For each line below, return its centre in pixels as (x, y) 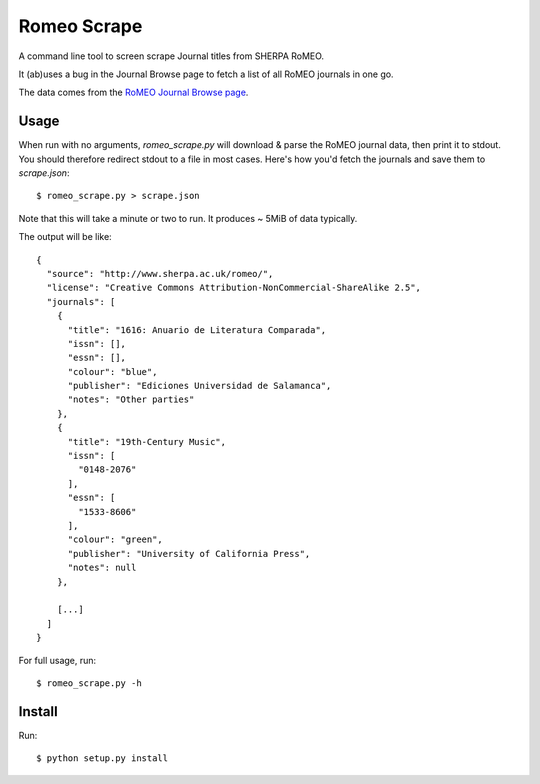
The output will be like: (65, 237)
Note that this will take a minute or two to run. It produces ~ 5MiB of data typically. (188, 218)
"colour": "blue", (112, 371)
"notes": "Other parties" (131, 399)
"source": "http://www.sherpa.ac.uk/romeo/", (160, 273)
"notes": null (102, 568)
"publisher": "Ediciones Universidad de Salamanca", (199, 386)
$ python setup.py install (102, 758)
